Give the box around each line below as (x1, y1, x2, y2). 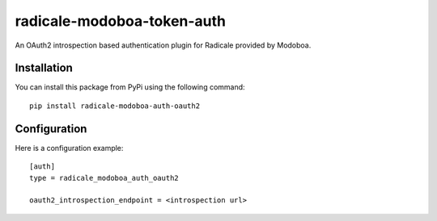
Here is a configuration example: (15, 143, 124, 152)
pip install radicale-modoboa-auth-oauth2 (29, 101, 201, 110)
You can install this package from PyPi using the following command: (15, 82, 246, 92)
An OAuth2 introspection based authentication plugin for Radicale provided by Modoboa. (15, 40, 312, 50)
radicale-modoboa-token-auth (15, 12, 227, 30)
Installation (15, 61, 73, 75)
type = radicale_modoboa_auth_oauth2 (29, 173, 180, 182)
